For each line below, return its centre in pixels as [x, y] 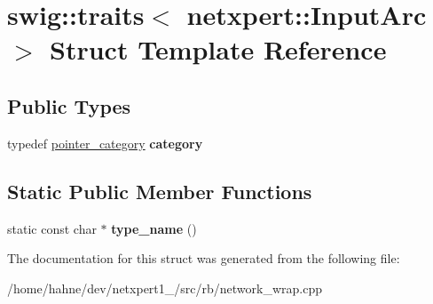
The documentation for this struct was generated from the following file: [204, 258]
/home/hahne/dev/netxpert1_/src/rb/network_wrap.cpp [165, 288]
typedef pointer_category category [105, 143]
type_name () [154, 228]
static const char [52, 228]
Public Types [69, 105]
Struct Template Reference [218, 49]
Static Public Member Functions [160, 191]
